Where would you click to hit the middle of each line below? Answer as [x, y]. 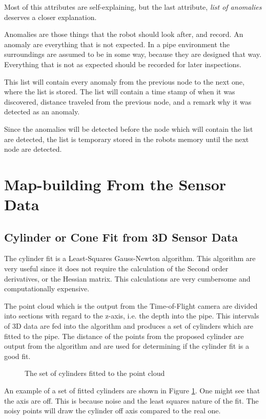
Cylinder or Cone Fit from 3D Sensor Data [121, 237]
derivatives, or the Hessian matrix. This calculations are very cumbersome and [127, 278]
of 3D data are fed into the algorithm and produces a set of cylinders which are [129, 326]
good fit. [17, 356]
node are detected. [33, 149]
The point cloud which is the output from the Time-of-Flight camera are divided [131, 305]
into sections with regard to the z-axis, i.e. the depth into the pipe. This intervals [132, 316]
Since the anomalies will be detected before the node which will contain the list [129, 128]
